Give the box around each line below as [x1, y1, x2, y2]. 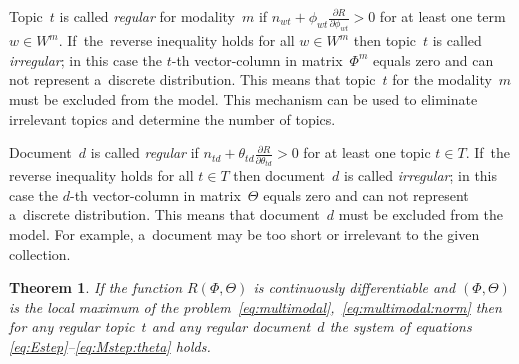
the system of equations [329, 316, 472, 337]
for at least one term [379, 6, 506, 26]
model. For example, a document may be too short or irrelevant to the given [9, 223, 480, 244]
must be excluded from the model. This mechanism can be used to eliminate [9, 89, 478, 110]
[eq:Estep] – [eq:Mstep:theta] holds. [9, 335, 211, 356]
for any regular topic [9, 316, 135, 337]
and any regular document [151, 316, 311, 337]
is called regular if [90, 142, 199, 163]
